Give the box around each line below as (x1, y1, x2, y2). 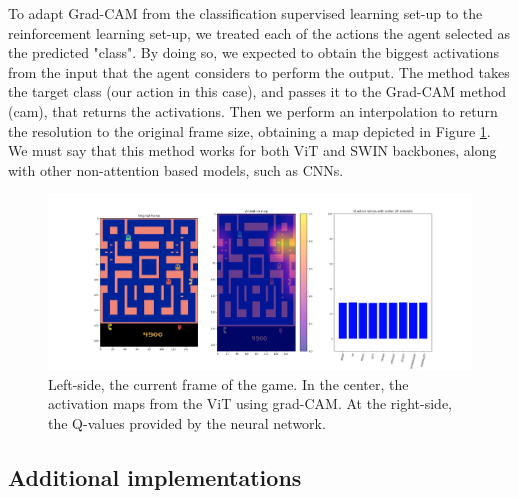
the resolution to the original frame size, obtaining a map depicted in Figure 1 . (8, 120, 491, 141)
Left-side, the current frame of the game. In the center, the (48, 373, 409, 394)
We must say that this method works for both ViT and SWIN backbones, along (8, 140, 497, 161)
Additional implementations (8, 461, 302, 492)
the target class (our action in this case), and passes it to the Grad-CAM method (8, 81, 507, 102)
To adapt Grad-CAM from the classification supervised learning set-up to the (8, 3, 483, 23)
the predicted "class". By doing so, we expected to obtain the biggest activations (8, 42, 499, 63)
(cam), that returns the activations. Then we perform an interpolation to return (8, 100, 498, 121)
